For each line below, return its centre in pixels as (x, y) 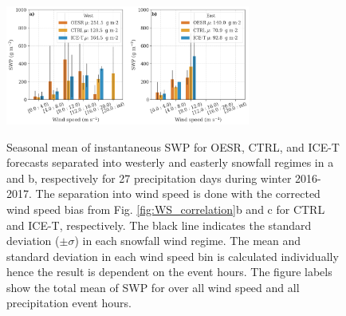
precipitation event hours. (69, 303)
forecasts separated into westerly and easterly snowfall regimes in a (170, 162)
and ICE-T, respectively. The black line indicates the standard (159, 225)
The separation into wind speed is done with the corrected (178, 194)
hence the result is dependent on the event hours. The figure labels (169, 272)
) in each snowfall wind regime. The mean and (188, 241)
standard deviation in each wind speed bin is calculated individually (173, 256)
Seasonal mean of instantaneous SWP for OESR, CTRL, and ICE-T (173, 146)
